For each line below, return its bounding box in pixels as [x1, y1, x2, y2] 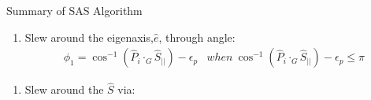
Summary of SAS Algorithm [6, 2, 143, 18]
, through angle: [158, 28, 236, 45]
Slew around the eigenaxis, [24, 28, 154, 45]
